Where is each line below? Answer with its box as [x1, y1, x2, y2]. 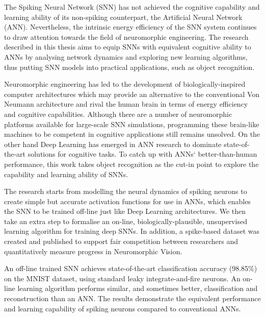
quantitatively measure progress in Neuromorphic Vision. [4, 246, 182, 256]
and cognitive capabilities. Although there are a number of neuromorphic [4, 108, 232, 119]
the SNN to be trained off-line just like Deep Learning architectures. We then [4, 206, 246, 216]
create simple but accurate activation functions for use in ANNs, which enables [4, 196, 251, 206]
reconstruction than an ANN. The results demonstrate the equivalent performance [4, 293, 261, 304]
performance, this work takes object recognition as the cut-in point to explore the [4, 158, 259, 169]
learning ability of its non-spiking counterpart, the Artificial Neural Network [4, 11, 243, 22]
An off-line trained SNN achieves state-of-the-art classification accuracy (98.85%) [4, 263, 257, 274]
